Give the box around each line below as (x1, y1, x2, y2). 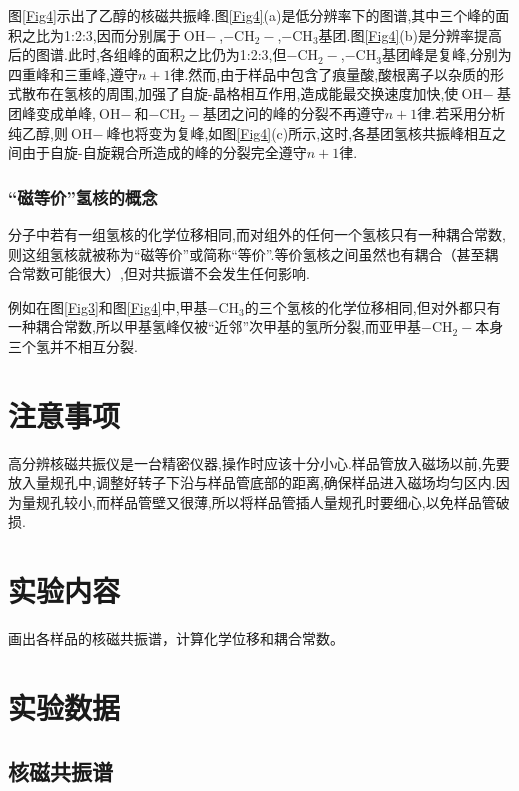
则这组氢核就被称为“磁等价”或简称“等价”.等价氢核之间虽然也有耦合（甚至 (8, 243, 485, 264)
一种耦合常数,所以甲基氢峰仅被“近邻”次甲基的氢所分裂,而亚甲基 (8, 316, 421, 337)
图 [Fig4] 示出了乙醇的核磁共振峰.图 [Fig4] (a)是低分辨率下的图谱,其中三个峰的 (8, 5, 496, 25)
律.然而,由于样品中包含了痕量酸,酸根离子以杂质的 (170, 63, 491, 84)
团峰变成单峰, (8, 102, 96, 123)
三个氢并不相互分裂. (8, 335, 138, 356)
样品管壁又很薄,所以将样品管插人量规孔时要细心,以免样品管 (109, 491, 496, 512)
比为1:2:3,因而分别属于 (35, 24, 181, 45)
